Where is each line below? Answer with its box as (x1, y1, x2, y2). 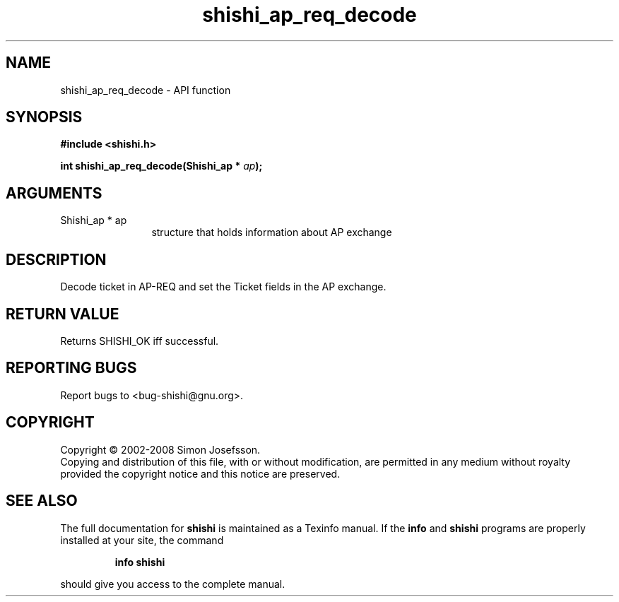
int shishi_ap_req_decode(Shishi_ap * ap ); (60, 160, 263, 172)
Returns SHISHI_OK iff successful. (60, 334, 219, 347)
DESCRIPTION (6, 250, 107, 268)
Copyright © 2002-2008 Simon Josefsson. (60, 443, 261, 456)
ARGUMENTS (6, 184, 102, 202)
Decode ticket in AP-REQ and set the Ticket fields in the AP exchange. (60, 281, 387, 293)
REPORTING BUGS (6, 359, 137, 377)
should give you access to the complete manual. (60, 577, 285, 590)
